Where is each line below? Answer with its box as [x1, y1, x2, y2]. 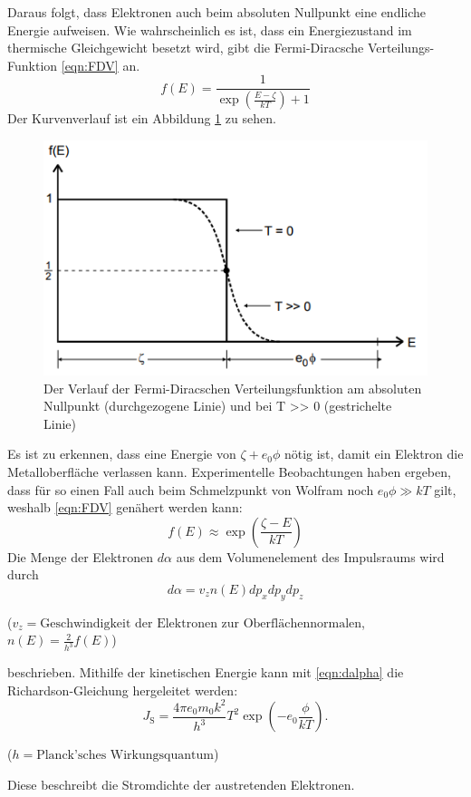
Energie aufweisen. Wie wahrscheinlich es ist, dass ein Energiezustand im [7, 20, 412, 39]
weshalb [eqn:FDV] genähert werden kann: [7, 498, 243, 517]
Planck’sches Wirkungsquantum [36, 749, 214, 763]
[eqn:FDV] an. [61, 55, 140, 74]
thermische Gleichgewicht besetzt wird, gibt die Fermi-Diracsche [7, 38, 364, 57]
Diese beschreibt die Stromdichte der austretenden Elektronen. [7, 775, 355, 794]
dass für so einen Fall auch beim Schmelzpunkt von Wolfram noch [7, 480, 374, 499]
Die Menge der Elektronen [7, 547, 154, 566]
